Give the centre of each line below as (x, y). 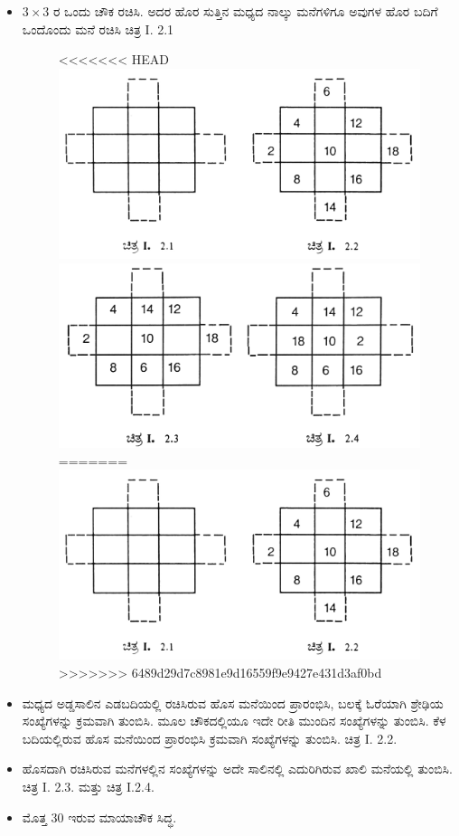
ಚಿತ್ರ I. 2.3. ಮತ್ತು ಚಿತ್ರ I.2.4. (88, 787)
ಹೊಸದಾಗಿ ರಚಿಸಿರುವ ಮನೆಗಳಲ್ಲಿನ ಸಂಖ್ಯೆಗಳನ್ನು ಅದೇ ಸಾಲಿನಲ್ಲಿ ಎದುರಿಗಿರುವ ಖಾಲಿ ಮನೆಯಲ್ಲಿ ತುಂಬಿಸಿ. (237, 769)
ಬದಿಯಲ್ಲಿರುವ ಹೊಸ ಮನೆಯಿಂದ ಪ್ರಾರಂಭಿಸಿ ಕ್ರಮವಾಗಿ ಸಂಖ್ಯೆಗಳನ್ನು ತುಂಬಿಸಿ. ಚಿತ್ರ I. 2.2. (210, 738)
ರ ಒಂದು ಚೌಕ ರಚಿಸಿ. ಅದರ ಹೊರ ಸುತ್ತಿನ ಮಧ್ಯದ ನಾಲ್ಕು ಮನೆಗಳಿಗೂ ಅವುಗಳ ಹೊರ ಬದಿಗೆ (246, 11)
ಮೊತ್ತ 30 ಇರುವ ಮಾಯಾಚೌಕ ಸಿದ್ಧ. (99, 817)
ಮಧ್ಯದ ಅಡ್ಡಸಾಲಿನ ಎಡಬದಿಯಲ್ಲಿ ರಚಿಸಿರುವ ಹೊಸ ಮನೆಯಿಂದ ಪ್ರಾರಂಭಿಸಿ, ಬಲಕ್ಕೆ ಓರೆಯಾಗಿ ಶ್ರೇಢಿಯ (233, 703)
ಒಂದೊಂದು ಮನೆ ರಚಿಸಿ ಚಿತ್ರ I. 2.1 (98, 28)
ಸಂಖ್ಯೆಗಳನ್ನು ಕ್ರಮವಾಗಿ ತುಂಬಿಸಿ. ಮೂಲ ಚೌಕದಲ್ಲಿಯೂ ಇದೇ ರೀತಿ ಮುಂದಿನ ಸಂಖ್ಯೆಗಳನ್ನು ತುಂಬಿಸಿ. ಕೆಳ (234, 721)
